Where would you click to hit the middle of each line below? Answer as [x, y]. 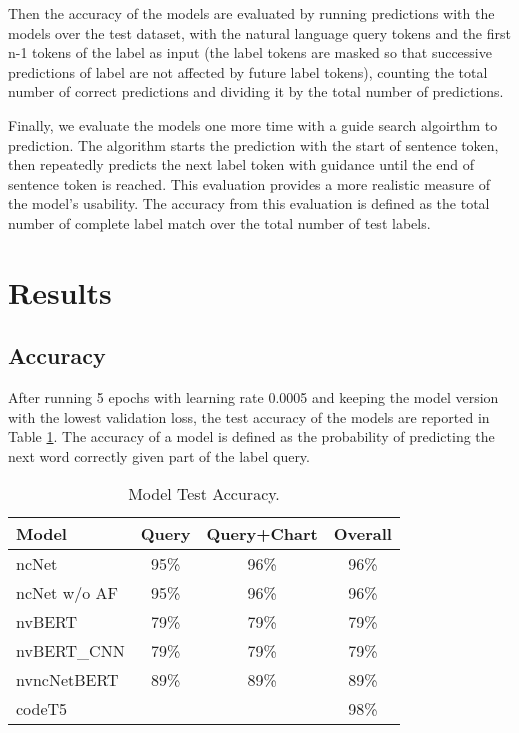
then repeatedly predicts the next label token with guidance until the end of [241, 164]
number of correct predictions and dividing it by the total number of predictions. [256, 91]
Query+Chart [262, 534]
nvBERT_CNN [70, 651]
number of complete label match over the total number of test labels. [219, 222]
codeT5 [42, 709]
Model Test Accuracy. [204, 494]
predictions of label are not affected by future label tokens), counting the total [248, 71]
